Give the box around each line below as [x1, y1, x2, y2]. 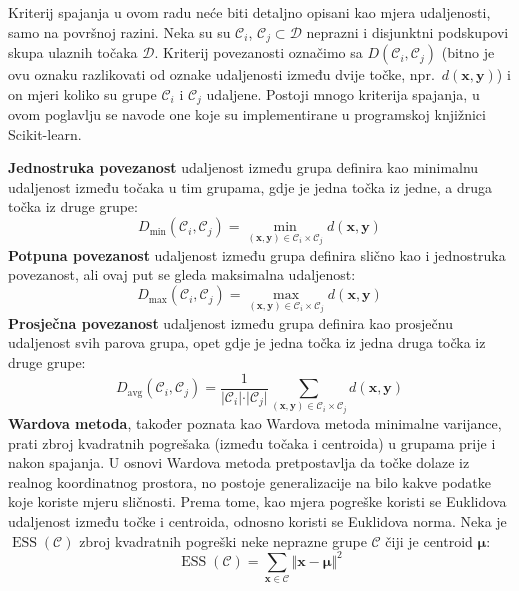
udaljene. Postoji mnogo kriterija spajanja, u [206, 83, 480, 104]
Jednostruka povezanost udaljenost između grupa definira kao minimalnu [8, 157, 479, 178]
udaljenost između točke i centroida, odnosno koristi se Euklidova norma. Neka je [8, 510, 507, 531]
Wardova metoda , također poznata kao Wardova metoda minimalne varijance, [8, 413, 502, 433]
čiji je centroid [385, 530, 473, 551]
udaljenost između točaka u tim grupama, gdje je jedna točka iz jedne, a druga [8, 176, 492, 197]
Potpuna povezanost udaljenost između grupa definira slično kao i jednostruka [8, 244, 506, 265]
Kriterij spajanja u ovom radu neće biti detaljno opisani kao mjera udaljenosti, [8, 2, 491, 22]
